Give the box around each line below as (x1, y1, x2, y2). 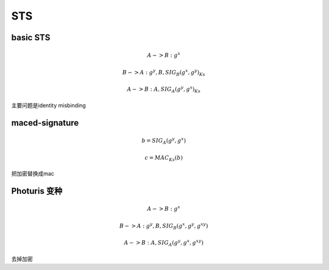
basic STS (11, 32, 51, 43)
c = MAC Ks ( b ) (144, 154, 183, 163)
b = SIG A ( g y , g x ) (141, 136, 186, 146)
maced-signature (11, 118, 79, 128)
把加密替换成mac (11, 170, 55, 177)
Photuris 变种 (11, 186, 63, 196)
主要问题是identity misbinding (11, 101, 87, 109)
